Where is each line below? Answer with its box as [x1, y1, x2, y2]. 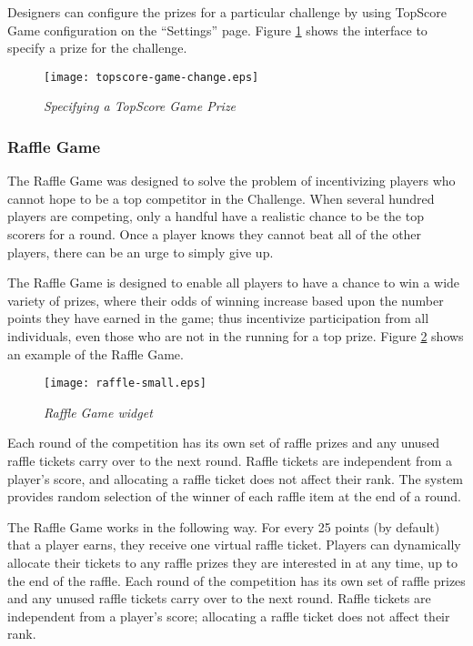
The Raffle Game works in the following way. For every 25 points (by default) [7, 517, 440, 536]
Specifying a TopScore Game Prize [44, 96, 236, 116]
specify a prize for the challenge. [7, 38, 187, 57]
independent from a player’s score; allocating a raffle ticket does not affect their [7, 606, 450, 625]
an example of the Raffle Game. [7, 344, 184, 363]
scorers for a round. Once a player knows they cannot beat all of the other [7, 225, 422, 244]
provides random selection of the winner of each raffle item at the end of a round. [7, 487, 461, 506]
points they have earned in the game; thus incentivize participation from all [7, 308, 429, 328]
